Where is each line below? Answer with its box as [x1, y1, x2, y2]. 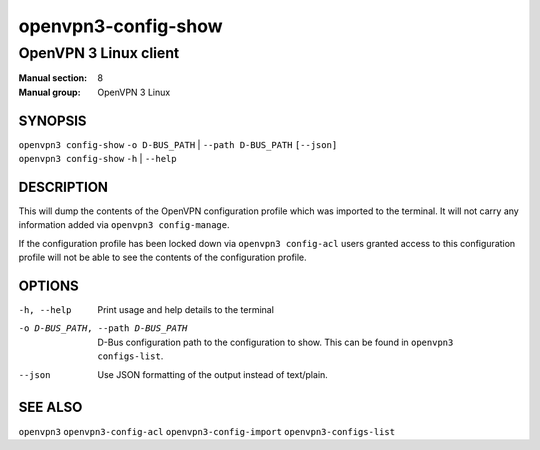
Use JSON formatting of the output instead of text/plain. [97, 368, 329, 380]
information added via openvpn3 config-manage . [18, 219, 230, 231]
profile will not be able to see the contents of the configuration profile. [18, 251, 307, 264]
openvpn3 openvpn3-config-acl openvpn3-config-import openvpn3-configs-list [18, 426, 395, 437]
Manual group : [18, 86, 81, 98]
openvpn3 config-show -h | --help [18, 153, 177, 165]
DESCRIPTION [18, 178, 109, 195]
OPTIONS [18, 277, 79, 294]
